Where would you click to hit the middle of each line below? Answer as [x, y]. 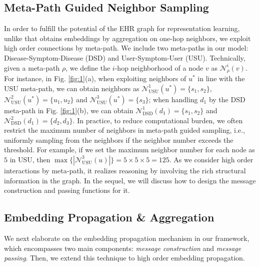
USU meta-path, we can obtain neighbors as [72, 88]
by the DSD [227, 99]
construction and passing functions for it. [67, 190]
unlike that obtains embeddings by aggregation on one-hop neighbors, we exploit [127, 38]
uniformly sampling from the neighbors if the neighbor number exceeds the [119, 140]
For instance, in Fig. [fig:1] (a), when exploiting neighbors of [95, 78]
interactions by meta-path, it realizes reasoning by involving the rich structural [125, 170]
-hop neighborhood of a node [159, 67]
